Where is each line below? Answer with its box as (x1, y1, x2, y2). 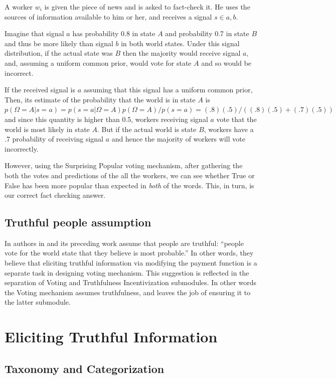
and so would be (201, 57, 252, 68)
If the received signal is (5, 84, 75, 95)
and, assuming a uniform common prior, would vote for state (5, 57, 192, 68)
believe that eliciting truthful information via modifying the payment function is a (5, 258, 257, 268)
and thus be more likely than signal (5, 38, 113, 48)
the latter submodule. (5, 297, 71, 307)
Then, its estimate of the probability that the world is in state (5, 94, 196, 104)
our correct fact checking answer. (5, 190, 106, 200)
